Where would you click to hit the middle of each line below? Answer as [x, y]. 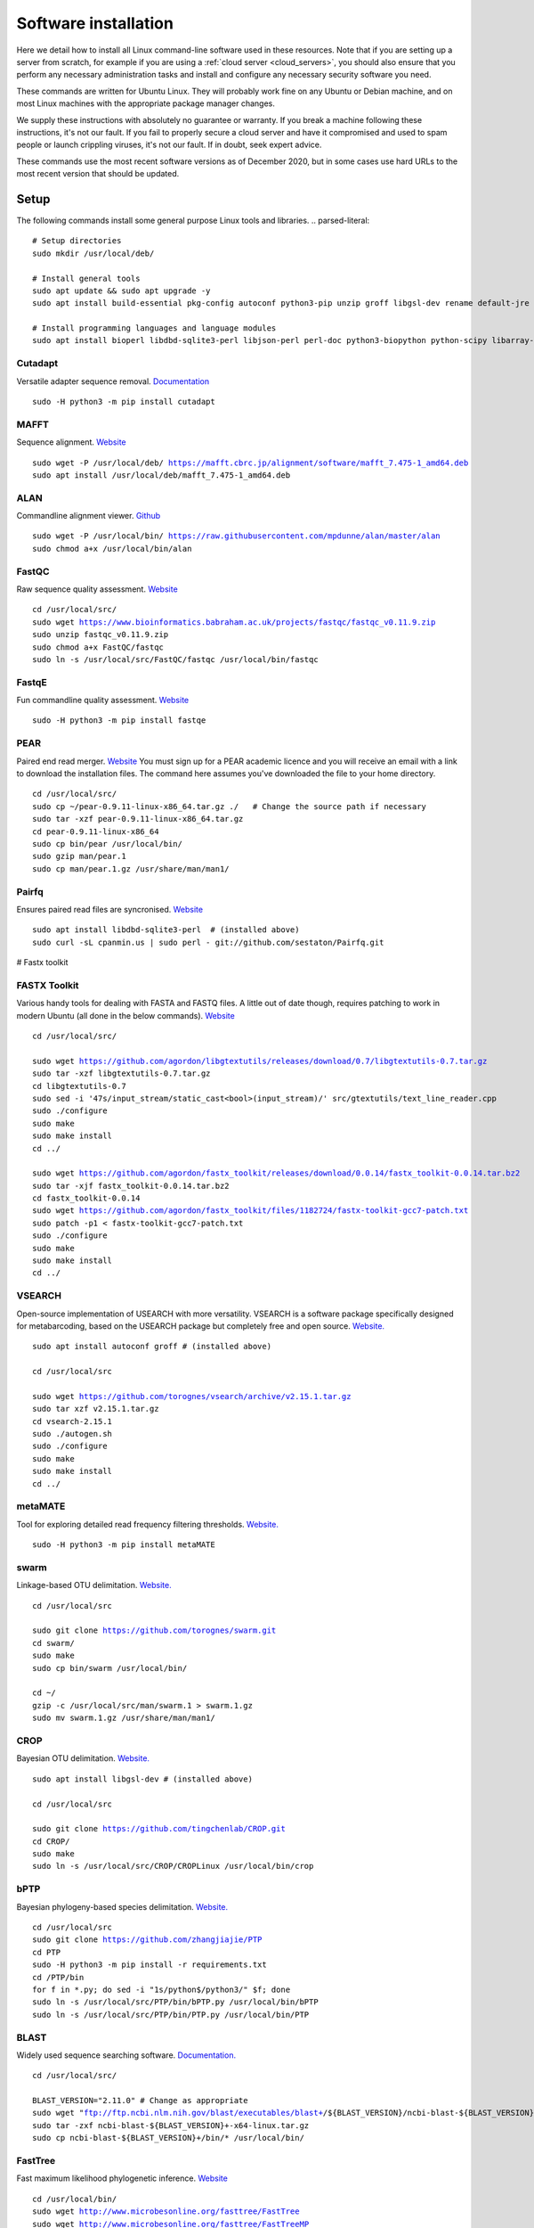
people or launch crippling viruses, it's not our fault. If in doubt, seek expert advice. [169, 145]
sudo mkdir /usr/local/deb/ [93, 253]
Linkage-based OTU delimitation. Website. [94, 1585]
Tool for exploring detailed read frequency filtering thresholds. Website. [148, 1524]
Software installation [95, 23]
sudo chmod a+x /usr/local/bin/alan [112, 549]
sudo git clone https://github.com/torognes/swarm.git [154, 1630]
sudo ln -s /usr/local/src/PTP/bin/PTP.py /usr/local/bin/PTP [171, 2015]
